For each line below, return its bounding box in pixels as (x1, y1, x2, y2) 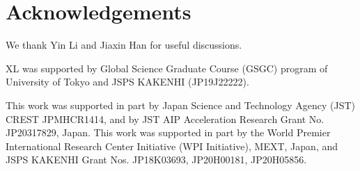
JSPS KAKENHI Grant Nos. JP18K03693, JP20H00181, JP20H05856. (6, 152, 307, 167)
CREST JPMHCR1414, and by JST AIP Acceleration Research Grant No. (6, 111, 324, 126)
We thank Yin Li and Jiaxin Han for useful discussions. (6, 38, 242, 52)
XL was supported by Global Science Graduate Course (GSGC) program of (6, 60, 328, 75)
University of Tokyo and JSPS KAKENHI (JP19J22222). (6, 74, 249, 89)
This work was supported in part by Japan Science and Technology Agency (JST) (6, 97, 356, 112)
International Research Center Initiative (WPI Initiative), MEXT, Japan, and (6, 138, 338, 153)
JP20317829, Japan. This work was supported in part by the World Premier (6, 125, 331, 140)
